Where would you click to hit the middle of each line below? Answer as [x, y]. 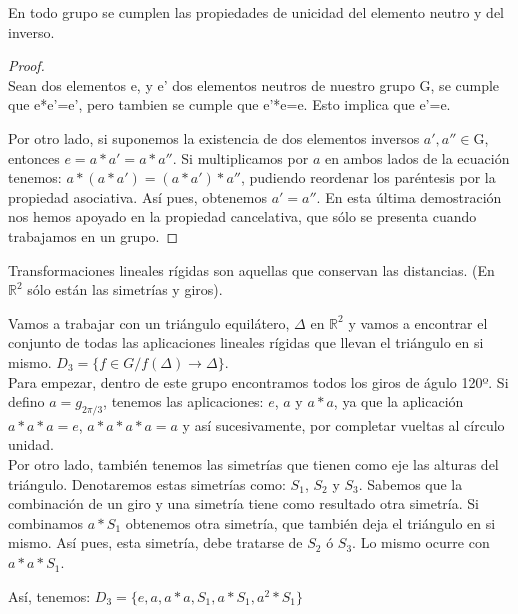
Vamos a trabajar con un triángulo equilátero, [149, 322]
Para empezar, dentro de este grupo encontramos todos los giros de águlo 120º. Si [258, 381]
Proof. [26, 65]
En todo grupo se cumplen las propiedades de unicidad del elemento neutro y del [256, 12]
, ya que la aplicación [398, 401]
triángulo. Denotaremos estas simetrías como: [147, 483]
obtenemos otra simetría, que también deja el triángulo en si [310, 522]
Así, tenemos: [49, 595]
